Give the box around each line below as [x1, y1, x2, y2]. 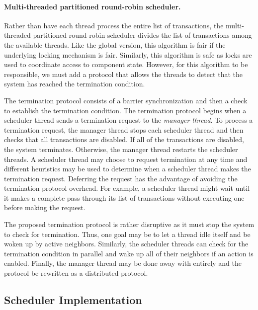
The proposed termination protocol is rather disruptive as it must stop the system [4, 219, 255, 230]
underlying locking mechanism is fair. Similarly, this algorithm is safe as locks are [4, 49, 252, 60]
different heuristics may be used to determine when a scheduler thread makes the [4, 163, 251, 174]
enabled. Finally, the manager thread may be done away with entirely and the [4, 258, 242, 268]
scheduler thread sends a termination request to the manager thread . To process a [4, 115, 253, 125]
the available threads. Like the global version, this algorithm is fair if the [4, 39, 226, 50]
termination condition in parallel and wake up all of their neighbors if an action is [4, 248, 254, 258]
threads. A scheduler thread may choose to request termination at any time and [4, 154, 248, 164]
